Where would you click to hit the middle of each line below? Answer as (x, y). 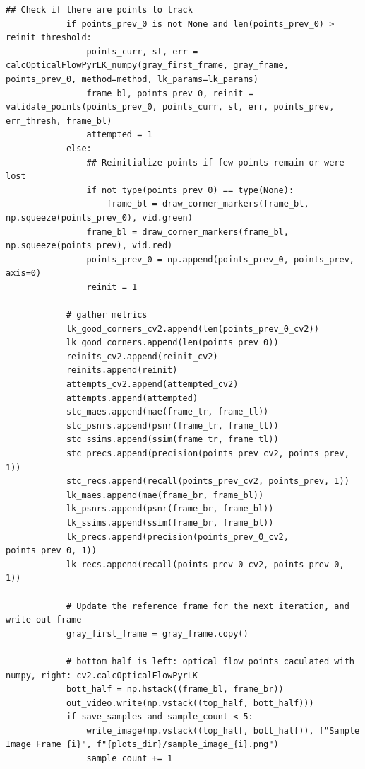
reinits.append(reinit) (122, 370)
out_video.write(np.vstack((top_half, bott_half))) (190, 703)
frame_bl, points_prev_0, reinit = (170, 93)
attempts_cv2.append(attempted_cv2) (152, 384)
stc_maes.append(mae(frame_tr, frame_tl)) (167, 412)
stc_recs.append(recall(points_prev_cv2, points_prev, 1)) (208, 481)
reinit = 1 (112, 287)
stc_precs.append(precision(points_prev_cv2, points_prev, (208, 453)
